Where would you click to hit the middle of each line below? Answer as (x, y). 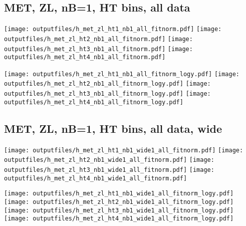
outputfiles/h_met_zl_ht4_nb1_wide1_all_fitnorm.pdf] (96, 178)
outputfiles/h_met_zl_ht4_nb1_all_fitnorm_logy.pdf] (94, 102)
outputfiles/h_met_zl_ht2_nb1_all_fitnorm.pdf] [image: (98, 39)
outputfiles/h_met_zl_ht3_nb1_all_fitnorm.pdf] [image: (98, 49)
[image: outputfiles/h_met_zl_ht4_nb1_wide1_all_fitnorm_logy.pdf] (119, 219)
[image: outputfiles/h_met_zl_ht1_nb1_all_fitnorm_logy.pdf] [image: (122, 74)
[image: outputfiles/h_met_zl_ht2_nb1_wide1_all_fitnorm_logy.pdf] (119, 202)
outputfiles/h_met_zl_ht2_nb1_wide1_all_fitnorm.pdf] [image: (109, 160)
